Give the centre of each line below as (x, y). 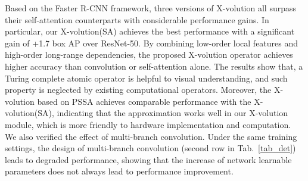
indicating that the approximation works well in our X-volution (172, 113)
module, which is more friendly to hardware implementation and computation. (148, 124)
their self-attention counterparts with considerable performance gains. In (137, 19)
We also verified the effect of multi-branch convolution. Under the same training (151, 136)
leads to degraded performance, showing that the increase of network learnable (148, 159)
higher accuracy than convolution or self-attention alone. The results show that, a (154, 66)
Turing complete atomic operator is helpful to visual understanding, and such (146, 78)
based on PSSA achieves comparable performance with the (144, 101)
